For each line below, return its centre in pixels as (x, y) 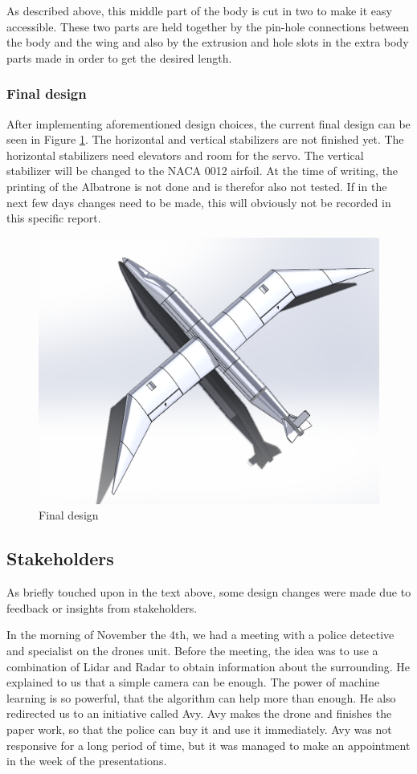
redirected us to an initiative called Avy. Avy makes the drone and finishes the (199, 713)
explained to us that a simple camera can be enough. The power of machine (193, 682)
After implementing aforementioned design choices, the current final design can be (208, 123)
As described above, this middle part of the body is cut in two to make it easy (199, 10)
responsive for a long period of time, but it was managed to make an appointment (208, 745)
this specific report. (54, 218)
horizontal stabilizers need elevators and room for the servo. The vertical (185, 155)
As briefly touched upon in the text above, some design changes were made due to (209, 592)
